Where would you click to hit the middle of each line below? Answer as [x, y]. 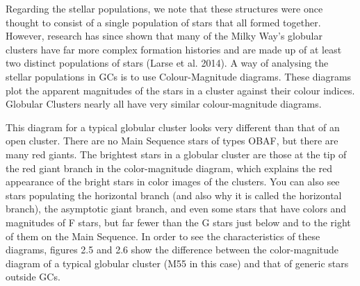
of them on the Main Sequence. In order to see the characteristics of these [163, 236]
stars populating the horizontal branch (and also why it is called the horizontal [174, 195]
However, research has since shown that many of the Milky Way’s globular [164, 36]
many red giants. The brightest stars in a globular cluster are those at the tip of [176, 154]
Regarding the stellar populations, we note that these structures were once [164, 8]
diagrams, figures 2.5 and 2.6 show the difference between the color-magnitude [172, 250]
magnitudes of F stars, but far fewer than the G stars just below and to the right [178, 222]
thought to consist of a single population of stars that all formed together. [163, 22]
